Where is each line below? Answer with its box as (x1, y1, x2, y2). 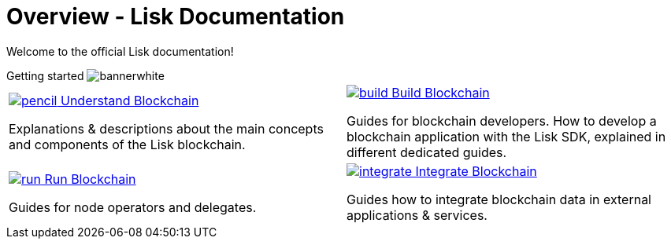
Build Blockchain (391, 84, 490, 101)
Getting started (6, 68, 84, 82)
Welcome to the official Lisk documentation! (6, 44, 234, 58)
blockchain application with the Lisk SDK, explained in (347, 128, 666, 144)
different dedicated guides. (347, 144, 507, 160)
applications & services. (347, 207, 487, 223)
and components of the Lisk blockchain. (9, 136, 246, 152)
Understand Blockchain (60, 92, 199, 108)
